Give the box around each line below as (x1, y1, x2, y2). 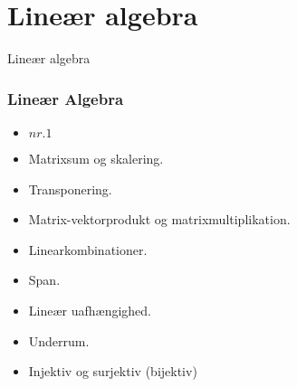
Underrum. (28, 331, 90, 350)
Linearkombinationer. (28, 240, 148, 259)
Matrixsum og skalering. (28, 148, 164, 167)
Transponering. (28, 179, 112, 198)
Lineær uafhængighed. (28, 300, 152, 319)
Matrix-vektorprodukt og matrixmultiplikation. (28, 210, 291, 229)
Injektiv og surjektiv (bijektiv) (28, 362, 197, 381)
